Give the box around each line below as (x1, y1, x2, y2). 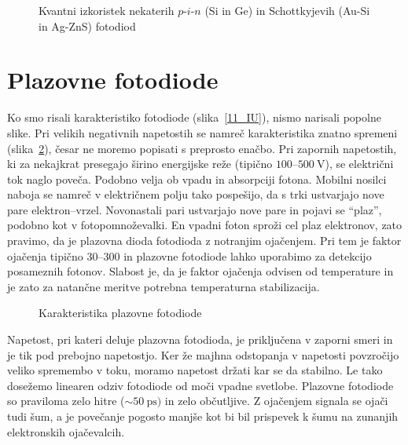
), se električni (325, 155, 394, 172)
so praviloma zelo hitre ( (7, 392, 125, 409)
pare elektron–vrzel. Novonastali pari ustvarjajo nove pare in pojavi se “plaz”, (7, 201, 382, 217)
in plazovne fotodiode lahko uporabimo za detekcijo (123, 247, 372, 264)
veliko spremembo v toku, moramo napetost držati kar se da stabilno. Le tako (7, 362, 383, 378)
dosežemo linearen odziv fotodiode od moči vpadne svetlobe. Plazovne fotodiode (7, 377, 394, 393)
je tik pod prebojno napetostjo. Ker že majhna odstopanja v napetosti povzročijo (7, 346, 399, 363)
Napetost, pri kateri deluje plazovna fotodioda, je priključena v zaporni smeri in (7, 331, 393, 348)
